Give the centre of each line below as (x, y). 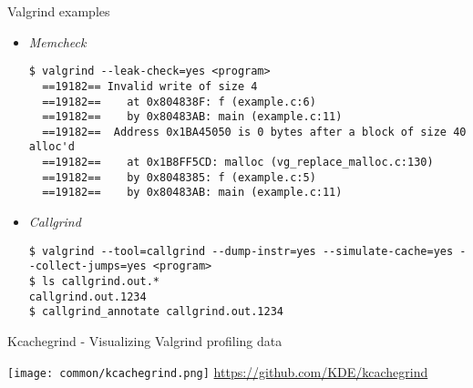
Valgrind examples (59, 11)
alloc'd (51, 147)
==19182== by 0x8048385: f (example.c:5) (179, 177)
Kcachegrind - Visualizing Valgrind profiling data (145, 340)
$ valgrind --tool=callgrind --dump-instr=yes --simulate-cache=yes (241, 251)
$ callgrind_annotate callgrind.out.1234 (156, 312)
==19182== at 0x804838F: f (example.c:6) (179, 102)
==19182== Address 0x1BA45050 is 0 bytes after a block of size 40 (254, 132)
